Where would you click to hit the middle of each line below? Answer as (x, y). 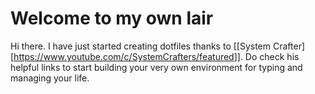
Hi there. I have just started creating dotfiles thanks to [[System (141, 46)
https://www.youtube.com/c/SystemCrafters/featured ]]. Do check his (156, 56)
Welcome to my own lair (112, 18)
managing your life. (50, 78)
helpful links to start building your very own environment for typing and (156, 67)
